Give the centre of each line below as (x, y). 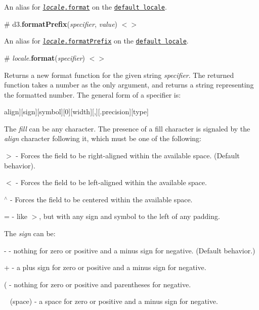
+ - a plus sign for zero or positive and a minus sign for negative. (105, 267)
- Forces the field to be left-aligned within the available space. (111, 182)
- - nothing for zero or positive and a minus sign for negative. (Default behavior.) (130, 250)
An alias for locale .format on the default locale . (85, 7)
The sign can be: (30, 233)
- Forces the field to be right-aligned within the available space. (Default (128, 156)
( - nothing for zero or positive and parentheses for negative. (98, 284)
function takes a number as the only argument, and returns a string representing (129, 85)
